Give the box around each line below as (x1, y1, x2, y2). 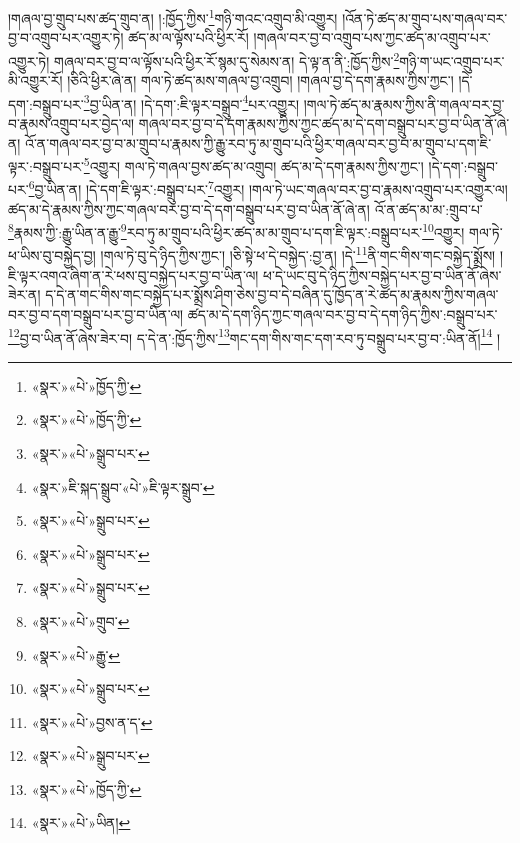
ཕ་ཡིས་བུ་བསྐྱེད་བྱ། (8, 245, 96, 266)
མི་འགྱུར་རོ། (8, 70, 63, 91)
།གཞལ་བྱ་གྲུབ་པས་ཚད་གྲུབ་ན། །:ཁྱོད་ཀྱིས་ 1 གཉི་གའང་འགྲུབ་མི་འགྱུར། (8, 5, 338, 28)
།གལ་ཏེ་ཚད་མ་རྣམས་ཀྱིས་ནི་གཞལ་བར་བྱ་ (303, 93, 505, 114)
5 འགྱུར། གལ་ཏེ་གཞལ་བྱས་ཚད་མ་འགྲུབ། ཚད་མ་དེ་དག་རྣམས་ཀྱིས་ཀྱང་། (83, 153, 424, 176)
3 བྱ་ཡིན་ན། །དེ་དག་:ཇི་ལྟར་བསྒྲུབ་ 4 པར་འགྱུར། (83, 90, 299, 114)
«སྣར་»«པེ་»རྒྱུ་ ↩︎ (31, 644, 121, 665)
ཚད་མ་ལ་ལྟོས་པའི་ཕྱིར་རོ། (128, 27, 249, 48)
